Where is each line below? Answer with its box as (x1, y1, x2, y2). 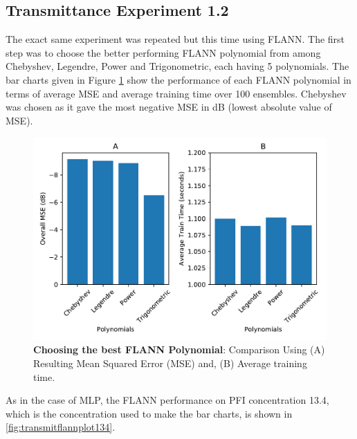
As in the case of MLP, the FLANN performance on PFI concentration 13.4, (6, 393, 329, 407)
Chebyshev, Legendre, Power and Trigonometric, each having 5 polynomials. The (6, 59, 349, 73)
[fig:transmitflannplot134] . (6, 420, 116, 434)
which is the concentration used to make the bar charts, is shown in (6, 406, 293, 420)
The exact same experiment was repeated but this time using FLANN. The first (6, 32, 345, 46)
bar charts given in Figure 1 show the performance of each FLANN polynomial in (6, 72, 351, 86)
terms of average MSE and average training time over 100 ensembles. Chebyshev (6, 86, 347, 100)
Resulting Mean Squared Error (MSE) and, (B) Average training (33, 356, 307, 371)
